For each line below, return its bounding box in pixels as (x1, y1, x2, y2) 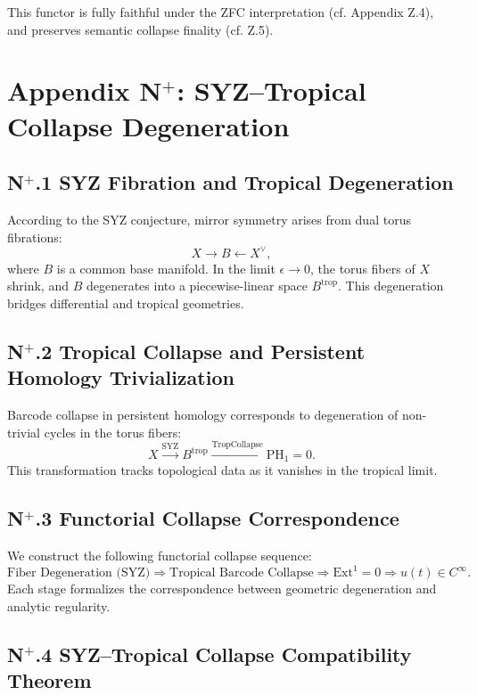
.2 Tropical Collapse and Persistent (35, 337, 366, 364)
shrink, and (7, 276, 69, 295)
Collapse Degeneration (7, 107, 290, 143)
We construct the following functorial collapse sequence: (7, 546, 312, 565)
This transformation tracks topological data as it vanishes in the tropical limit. (7, 461, 438, 479)
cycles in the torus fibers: (44, 422, 182, 441)
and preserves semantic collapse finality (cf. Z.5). (7, 20, 274, 38)
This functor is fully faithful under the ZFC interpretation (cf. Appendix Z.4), (7, 3, 434, 20)
